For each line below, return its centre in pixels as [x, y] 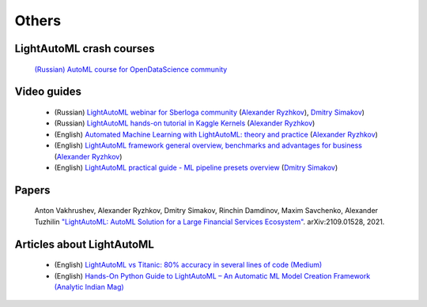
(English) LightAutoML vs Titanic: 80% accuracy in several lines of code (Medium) [188, 265]
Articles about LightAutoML [84, 244]
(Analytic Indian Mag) [89, 286]
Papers [32, 190]
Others [38, 21]
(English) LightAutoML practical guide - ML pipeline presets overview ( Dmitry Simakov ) [196, 167]
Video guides [48, 92]
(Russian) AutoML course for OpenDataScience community [131, 69]
